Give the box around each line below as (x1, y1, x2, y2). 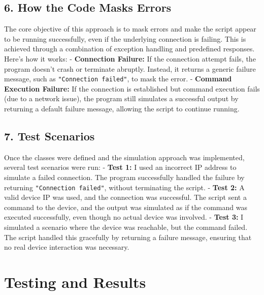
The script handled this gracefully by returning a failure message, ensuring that (4, 231, 252, 242)
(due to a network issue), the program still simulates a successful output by (4, 93, 239, 104)
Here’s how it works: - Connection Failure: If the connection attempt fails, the (4, 53, 256, 64)
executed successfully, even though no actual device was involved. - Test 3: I (4, 212, 244, 222)
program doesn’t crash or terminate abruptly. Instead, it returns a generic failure (4, 63, 256, 74)
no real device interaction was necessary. (4, 242, 129, 252)
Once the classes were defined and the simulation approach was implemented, (4, 152, 245, 162)
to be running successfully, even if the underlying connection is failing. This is (4, 33, 246, 44)
